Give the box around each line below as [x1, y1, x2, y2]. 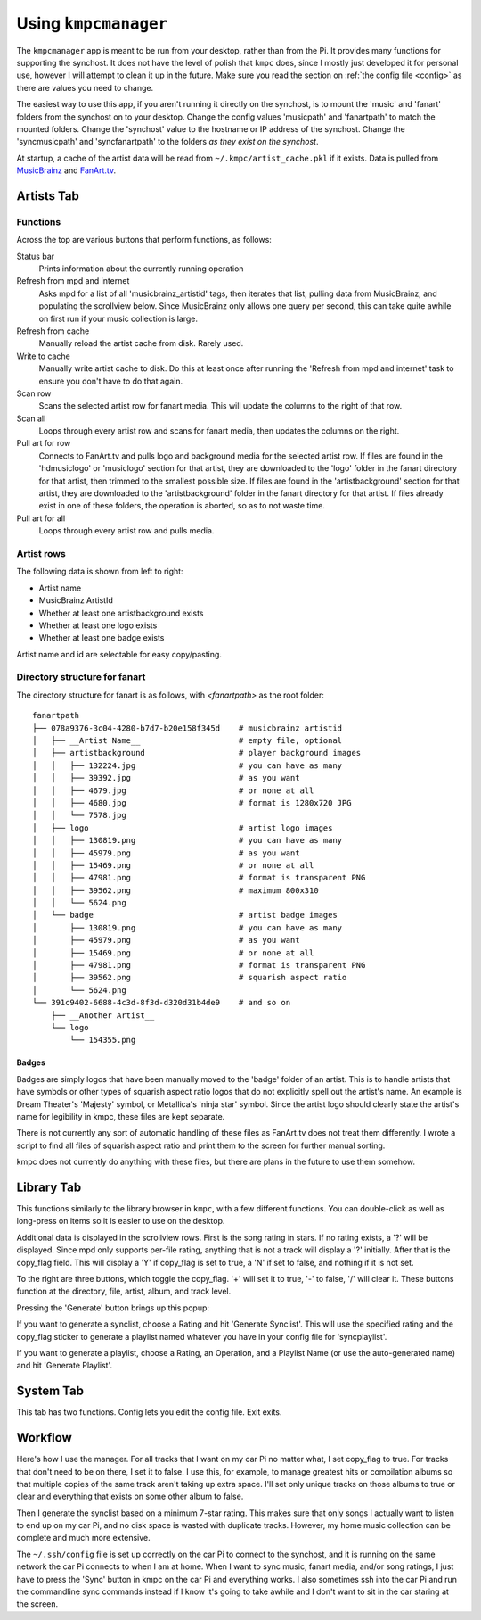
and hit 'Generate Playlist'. [16, 1360, 113, 1371]
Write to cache [16, 351, 70, 361]
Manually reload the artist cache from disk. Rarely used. [38, 338, 244, 349]
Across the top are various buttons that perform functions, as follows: [16, 235, 272, 245]
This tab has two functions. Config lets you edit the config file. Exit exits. [16, 1407, 282, 1417]
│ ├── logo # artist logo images [32, 822, 333, 833]
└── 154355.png [69, 1035, 136, 1046]
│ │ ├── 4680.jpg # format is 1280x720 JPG [32, 798, 352, 807]
